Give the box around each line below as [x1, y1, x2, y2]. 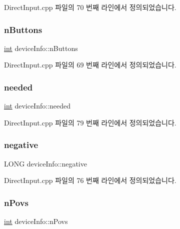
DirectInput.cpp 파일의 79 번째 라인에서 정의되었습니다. [4, 117, 176, 127]
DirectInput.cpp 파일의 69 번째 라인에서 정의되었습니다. [4, 59, 176, 70]
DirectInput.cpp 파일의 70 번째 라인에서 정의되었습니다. [4, 2, 176, 12]
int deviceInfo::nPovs [4, 216, 68, 226]
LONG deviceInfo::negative [4, 158, 87, 168]
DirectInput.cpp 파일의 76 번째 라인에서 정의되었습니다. [4, 175, 176, 185]
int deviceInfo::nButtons [4, 42, 78, 53]
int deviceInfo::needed [4, 100, 71, 111]
